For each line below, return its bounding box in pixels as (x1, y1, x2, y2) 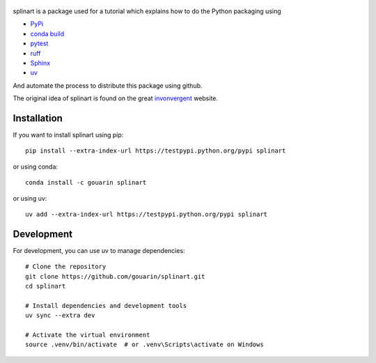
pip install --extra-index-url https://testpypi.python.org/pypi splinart (25, 147, 286, 155)
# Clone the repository (25, 263, 107, 271)
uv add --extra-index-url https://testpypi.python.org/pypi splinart (25, 210, 268, 218)
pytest (30, 39, 49, 48)
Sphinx (30, 59, 51, 67)
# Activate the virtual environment (25, 331, 150, 339)
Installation (13, 112, 63, 124)
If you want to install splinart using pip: (13, 131, 124, 139)
